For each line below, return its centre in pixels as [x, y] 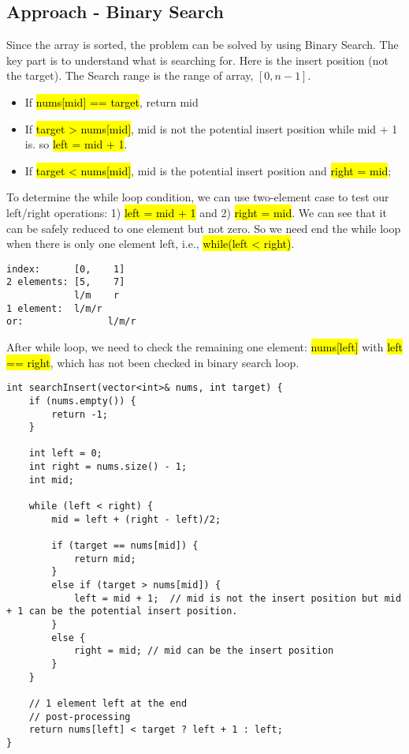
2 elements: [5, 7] [66, 282]
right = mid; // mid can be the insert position [204, 651]
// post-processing [80, 716]
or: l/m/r [71, 322]
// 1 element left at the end [108, 703]
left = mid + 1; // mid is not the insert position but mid [238, 598]
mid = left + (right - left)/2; [136, 519]
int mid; [51, 480]
